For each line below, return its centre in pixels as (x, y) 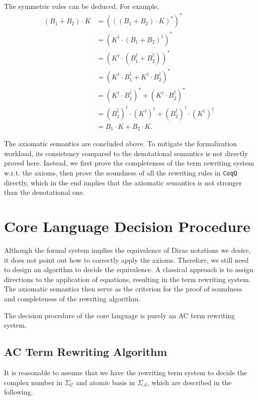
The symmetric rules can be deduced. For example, (82, 6)
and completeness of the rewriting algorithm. (72, 298)
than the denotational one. (44, 192)
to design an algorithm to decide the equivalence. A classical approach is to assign (129, 269)
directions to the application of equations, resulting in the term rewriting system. (128, 279)
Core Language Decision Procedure (127, 226)
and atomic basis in (105, 382)
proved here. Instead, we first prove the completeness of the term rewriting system (129, 163)
